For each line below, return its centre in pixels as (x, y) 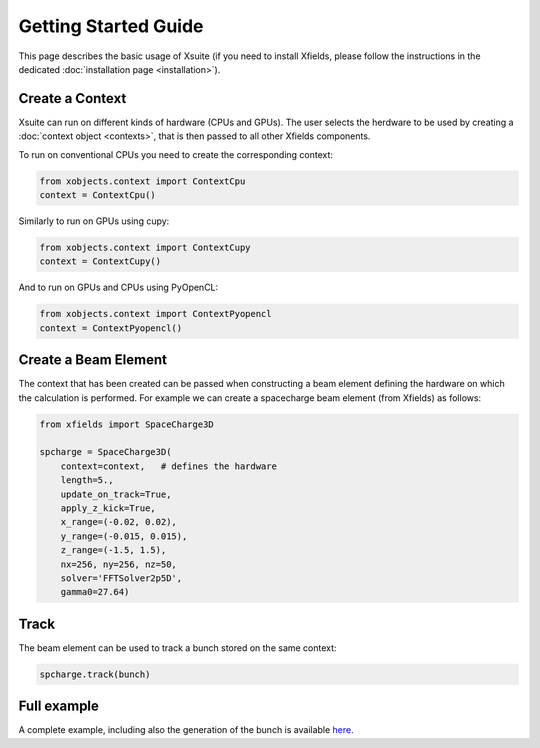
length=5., (87, 480)
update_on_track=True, (116, 494)
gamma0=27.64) (95, 592)
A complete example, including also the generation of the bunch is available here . (186, 730)
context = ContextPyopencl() (111, 328)
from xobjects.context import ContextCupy (145, 247)
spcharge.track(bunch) (95, 674)
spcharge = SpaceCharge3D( (105, 452)
